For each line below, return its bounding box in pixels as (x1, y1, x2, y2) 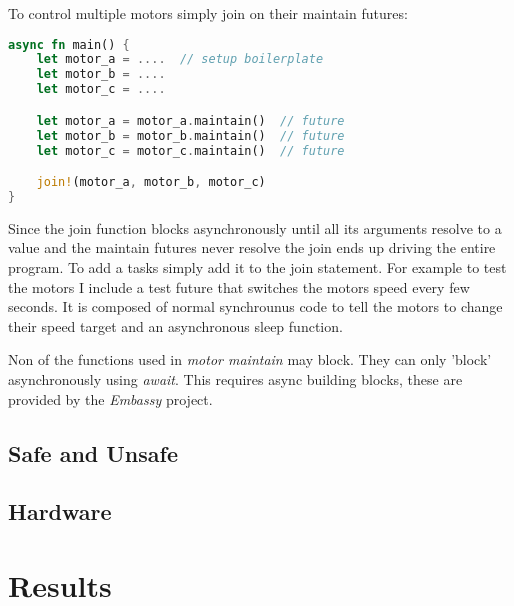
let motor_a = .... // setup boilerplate (36, 52, 324, 67)
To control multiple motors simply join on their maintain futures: (8, 3, 408, 23)
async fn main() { (8, 37, 130, 52)
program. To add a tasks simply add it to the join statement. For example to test (8, 256, 507, 277)
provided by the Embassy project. (8, 388, 213, 409)
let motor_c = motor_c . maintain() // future (36, 143, 345, 158)
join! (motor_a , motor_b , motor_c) (36, 175, 266, 190)
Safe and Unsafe (8, 437, 178, 468)
